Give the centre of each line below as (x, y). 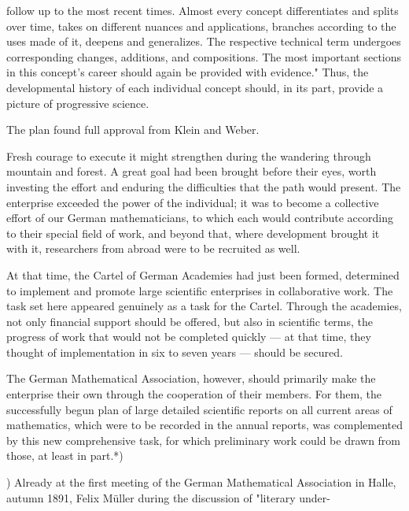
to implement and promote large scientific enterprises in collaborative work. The (200, 290)
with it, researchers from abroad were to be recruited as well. (153, 248)
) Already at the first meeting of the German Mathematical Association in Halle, (201, 482)
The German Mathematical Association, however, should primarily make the (191, 378)
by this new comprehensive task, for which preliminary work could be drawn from (204, 440)
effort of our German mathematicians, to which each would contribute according (200, 218)
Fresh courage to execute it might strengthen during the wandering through (189, 156)
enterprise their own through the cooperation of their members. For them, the (194, 394)
